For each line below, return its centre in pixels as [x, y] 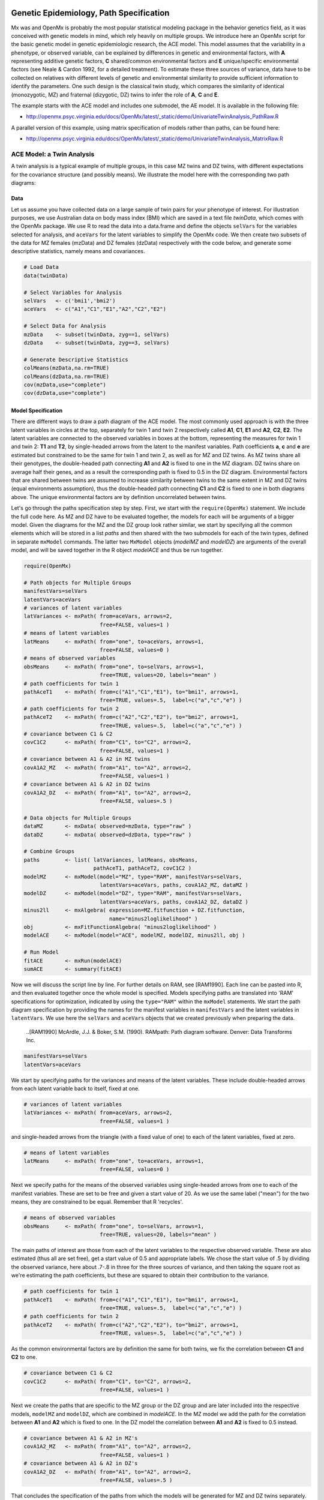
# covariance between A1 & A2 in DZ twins [87, 784]
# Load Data [41, 267]
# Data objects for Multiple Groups [78, 818]
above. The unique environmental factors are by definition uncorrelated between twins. [119, 497]
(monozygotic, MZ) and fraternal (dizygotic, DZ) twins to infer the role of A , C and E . [115, 94]
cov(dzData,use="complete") [65, 393]
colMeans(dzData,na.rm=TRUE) [67, 376]
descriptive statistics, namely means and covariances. [78, 251]
